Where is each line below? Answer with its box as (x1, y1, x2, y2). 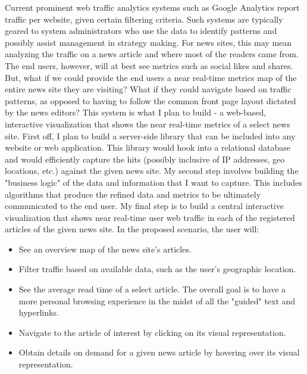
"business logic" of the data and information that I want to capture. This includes (5, 176, 302, 188)
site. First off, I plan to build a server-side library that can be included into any (5, 129, 296, 142)
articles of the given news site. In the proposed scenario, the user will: (5, 223, 259, 235)
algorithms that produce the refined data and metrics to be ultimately (5, 188, 261, 200)
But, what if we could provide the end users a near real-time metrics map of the (5, 71, 297, 83)
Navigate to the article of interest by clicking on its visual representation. (18, 326, 286, 338)
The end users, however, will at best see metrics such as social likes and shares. (5, 59, 293, 71)
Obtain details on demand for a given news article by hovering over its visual (18, 346, 300, 359)
